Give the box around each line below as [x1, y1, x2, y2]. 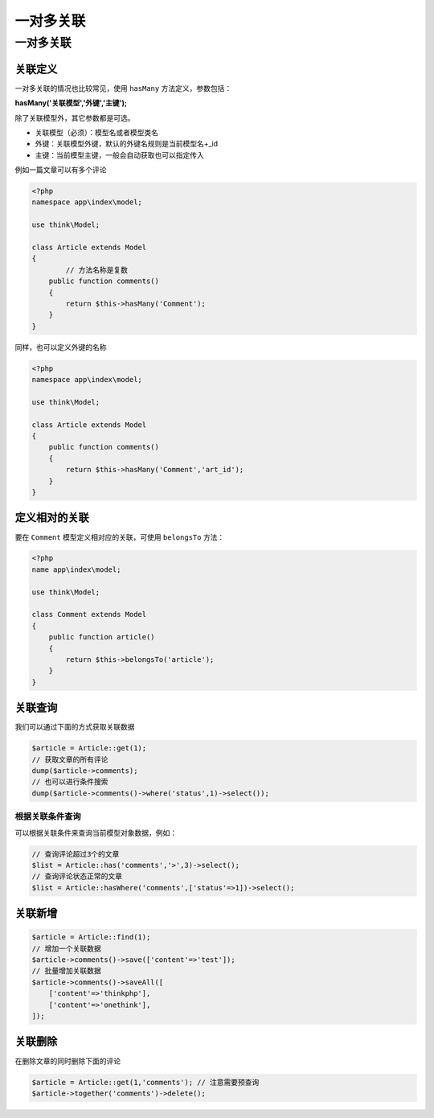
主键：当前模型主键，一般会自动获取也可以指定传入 [35, 150, 204, 160]
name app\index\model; [31, 565, 121, 574]
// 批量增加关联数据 [31, 966, 101, 976]
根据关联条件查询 [14, 811, 81, 822]
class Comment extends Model [31, 610, 147, 619]
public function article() [48, 632, 156, 642]
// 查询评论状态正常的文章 [31, 872, 122, 881]
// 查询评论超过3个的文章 [31, 849, 120, 858]
